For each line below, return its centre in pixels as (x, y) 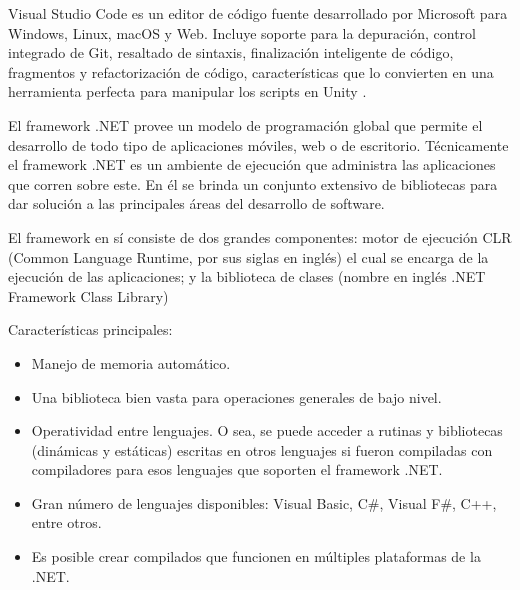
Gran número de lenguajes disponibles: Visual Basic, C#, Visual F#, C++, (264, 502)
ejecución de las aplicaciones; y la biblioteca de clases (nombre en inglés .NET (247, 276)
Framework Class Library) (88, 295)
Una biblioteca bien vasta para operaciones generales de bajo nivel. (236, 396)
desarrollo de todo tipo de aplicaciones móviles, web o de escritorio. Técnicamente (258, 144)
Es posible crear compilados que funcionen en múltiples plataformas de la (256, 556)
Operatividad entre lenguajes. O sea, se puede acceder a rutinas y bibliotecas (267, 430)
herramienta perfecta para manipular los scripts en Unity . (187, 91)
